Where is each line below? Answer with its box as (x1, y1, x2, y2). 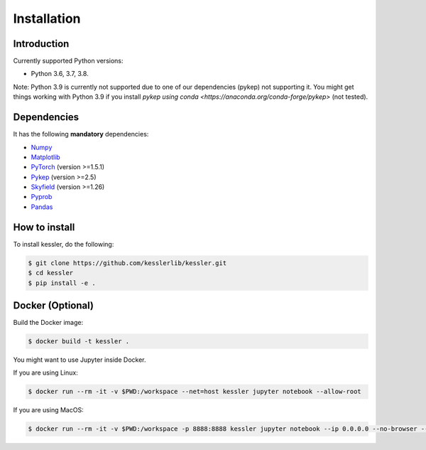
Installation (13, 11, 81, 26)
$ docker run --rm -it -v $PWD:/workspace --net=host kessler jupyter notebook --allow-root (28, 387, 361, 396)
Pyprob (31, 193, 53, 201)
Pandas (31, 203, 53, 211)
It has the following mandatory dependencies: (13, 130, 149, 139)
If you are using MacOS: (13, 406, 84, 414)
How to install (13, 221, 75, 233)
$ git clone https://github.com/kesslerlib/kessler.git (28, 259, 227, 267)
